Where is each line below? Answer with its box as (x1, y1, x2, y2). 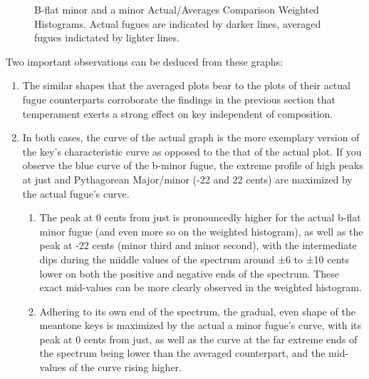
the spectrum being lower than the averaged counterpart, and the (39, 345, 326, 360)
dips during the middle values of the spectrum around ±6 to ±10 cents (39, 251, 350, 266)
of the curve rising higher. (69, 360, 182, 375)
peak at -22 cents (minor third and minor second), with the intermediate (39, 238, 357, 253)
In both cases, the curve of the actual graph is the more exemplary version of (22, 130, 360, 145)
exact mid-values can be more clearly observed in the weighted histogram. (39, 280, 362, 295)
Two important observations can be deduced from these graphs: (6, 54, 283, 69)
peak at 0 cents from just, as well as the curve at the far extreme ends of (39, 331, 358, 346)
